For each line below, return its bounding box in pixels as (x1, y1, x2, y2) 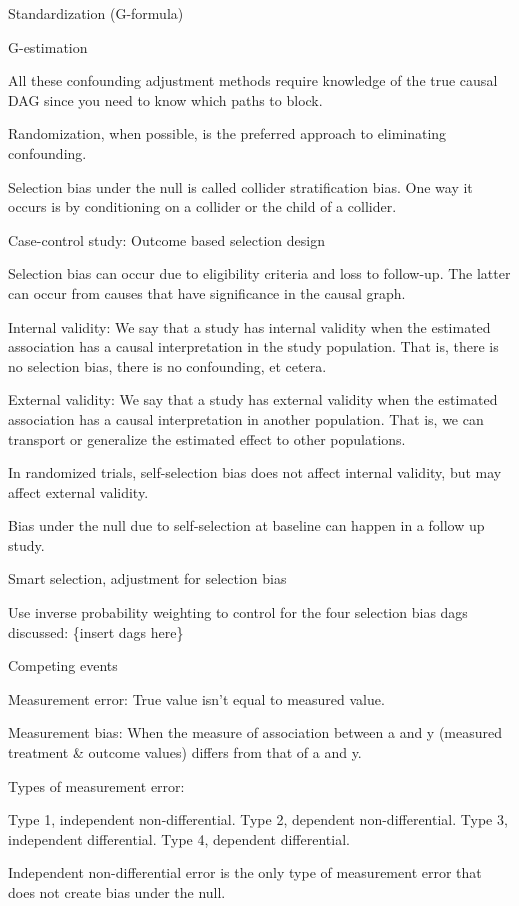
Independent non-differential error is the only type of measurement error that (8, 862, 482, 883)
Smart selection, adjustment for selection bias (8, 568, 287, 589)
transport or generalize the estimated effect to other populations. (8, 428, 406, 449)
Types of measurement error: (8, 775, 185, 796)
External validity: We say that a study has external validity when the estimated (8, 389, 498, 410)
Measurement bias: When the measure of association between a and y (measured (8, 722, 503, 743)
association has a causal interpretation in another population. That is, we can (8, 408, 484, 429)
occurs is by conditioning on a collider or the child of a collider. (8, 196, 397, 217)
